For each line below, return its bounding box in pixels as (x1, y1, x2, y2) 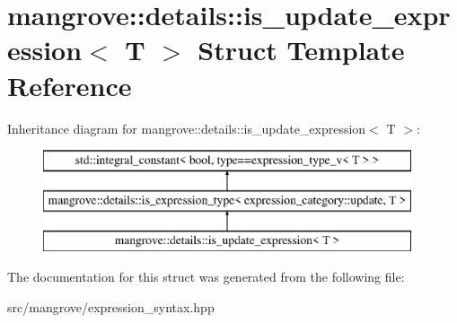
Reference (7, 66, 132, 103)
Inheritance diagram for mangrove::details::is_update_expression (7, 118, 366, 137)
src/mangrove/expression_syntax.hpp (7, 297, 215, 316)
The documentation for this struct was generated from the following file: (7, 267, 405, 286)
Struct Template (198, 31, 405, 68)
